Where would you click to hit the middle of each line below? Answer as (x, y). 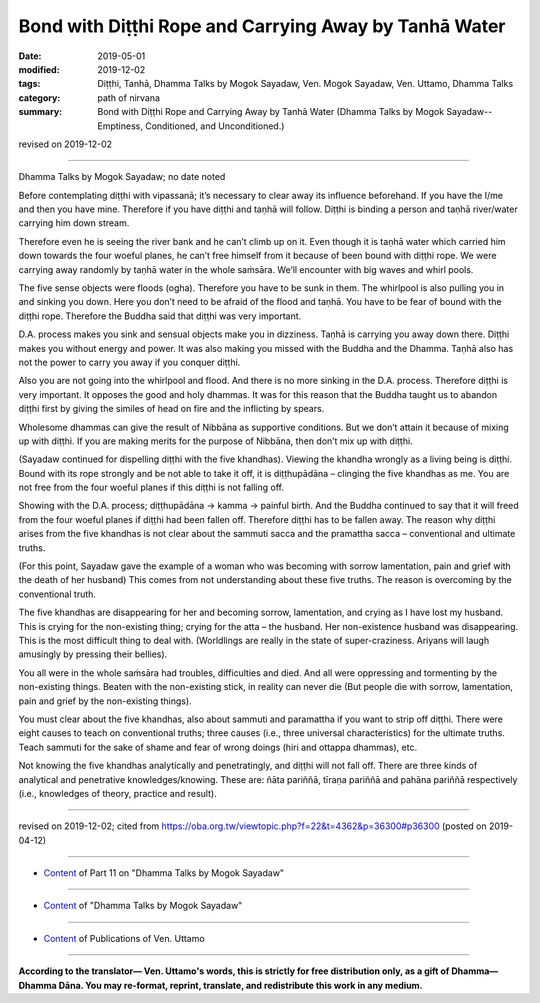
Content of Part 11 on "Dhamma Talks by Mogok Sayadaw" (164, 873)
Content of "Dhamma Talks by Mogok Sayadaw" (143, 906)
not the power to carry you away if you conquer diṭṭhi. (129, 362)
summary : (40, 112)
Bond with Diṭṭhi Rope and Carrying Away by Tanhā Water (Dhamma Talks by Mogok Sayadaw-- (295, 112)
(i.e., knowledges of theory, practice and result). (117, 793)
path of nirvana (128, 97)
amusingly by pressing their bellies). (93, 654)
